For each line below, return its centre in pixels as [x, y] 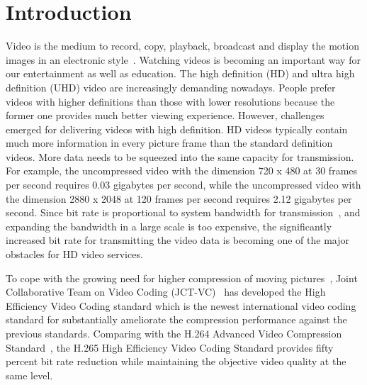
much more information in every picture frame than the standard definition [169, 143]
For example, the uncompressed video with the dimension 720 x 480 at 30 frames [182, 171]
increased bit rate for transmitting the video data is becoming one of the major [177, 240]
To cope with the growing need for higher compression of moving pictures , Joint [182, 278]
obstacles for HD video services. [74, 254]
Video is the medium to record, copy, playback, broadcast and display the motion [182, 46]
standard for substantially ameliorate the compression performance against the [176, 319]
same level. [29, 375]
